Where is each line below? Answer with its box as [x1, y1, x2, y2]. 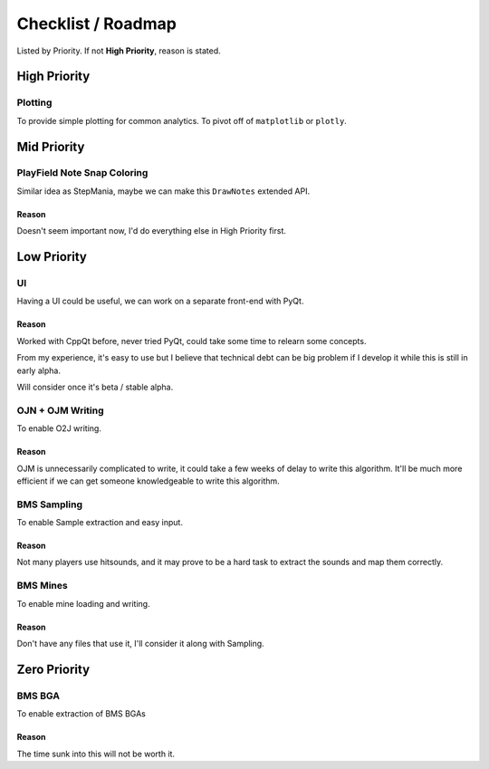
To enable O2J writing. [16, 423, 101, 434]
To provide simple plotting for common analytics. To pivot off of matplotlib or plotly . [16, 115, 348, 126]
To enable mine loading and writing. [16, 598, 150, 609]
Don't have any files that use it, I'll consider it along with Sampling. [16, 638, 264, 649]
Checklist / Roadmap [16, 14, 177, 34]
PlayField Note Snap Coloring [16, 167, 149, 179]
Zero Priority [16, 661, 91, 677]
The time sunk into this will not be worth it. [16, 748, 176, 759]
